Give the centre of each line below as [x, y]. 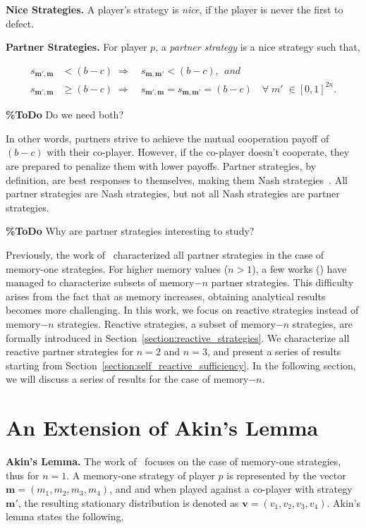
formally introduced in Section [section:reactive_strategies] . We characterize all [178, 337]
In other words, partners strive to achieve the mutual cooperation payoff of [167, 138]
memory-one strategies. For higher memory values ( [117, 268]
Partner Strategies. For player [77, 47]
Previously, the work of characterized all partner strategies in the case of [165, 254]
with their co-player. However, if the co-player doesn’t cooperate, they [198, 152]
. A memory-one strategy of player [141, 475]
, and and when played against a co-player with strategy [231, 489]
